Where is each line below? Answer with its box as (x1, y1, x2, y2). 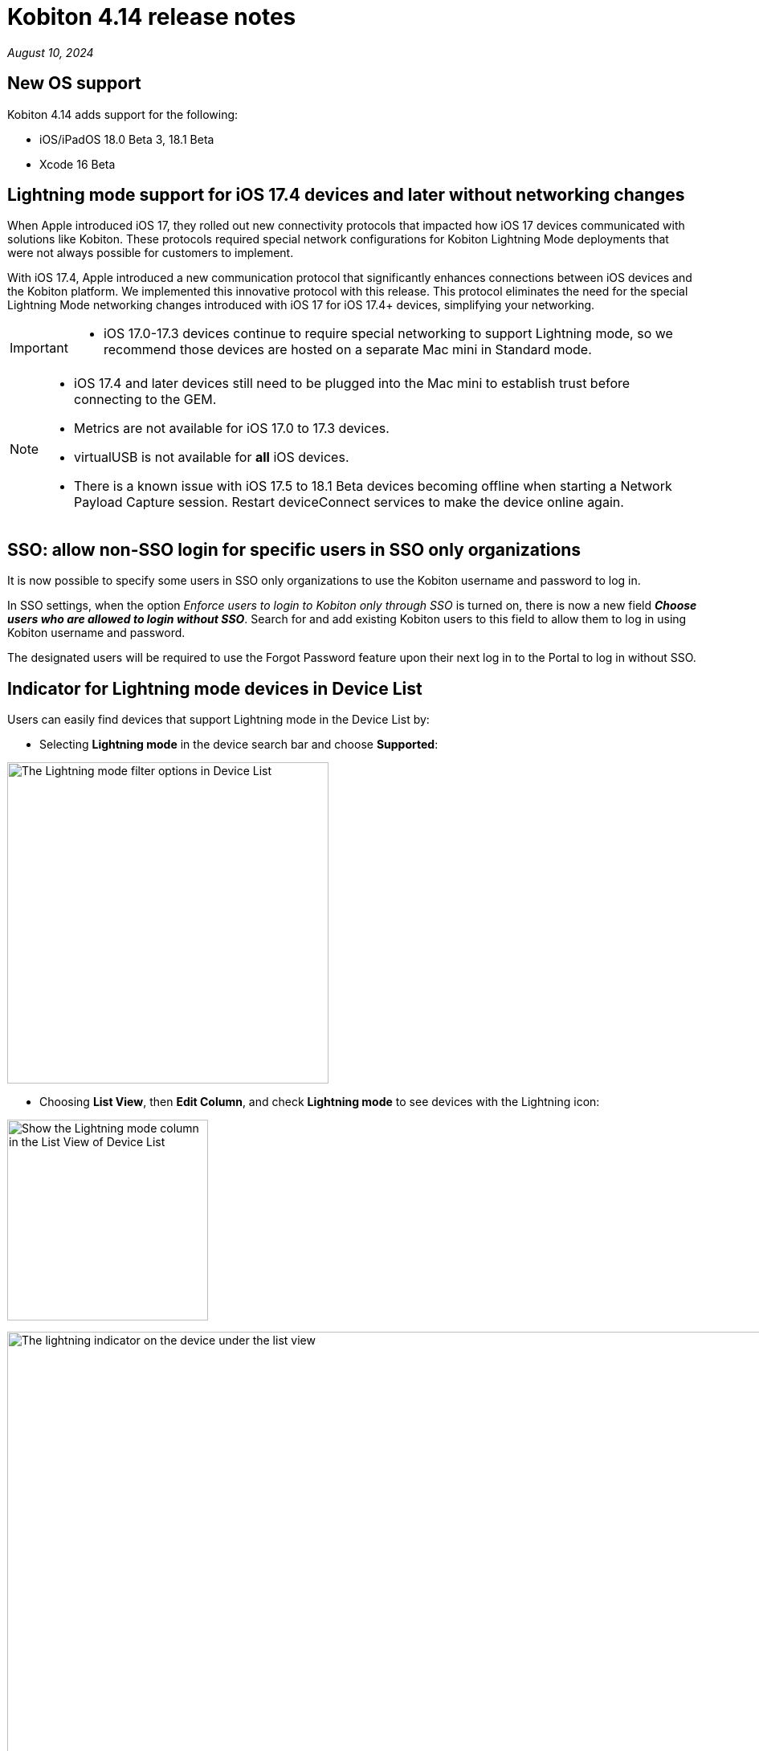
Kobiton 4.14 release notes (7, 3, 296, 31)
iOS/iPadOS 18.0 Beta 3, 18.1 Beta (39, 132, 214, 146)
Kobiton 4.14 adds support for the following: (7, 107, 239, 121)
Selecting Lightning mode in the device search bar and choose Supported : (39, 737, 439, 752)
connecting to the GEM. (74, 391, 217, 408)
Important (10, 340, 68, 357)
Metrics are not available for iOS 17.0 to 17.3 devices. (74, 420, 390, 437)
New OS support (7, 73, 141, 94)
